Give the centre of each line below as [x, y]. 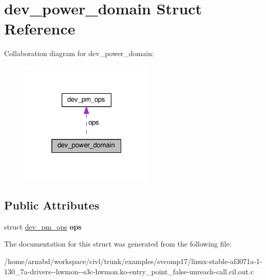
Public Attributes [52, 205]
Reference [40, 29]
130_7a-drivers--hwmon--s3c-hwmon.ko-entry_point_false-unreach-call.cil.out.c [129, 271]
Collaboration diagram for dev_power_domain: [79, 53]
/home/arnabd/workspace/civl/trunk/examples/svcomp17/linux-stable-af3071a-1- [133, 261]
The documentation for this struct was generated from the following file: [118, 244]
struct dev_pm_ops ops [43, 226]
